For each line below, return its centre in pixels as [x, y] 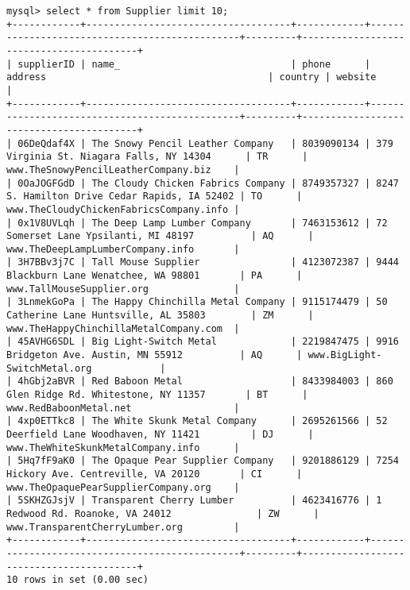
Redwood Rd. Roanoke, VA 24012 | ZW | [163, 513]
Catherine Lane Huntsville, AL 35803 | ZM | [160, 316]
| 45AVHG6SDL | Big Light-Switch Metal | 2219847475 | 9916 [203, 342]
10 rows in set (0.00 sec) [77, 580]
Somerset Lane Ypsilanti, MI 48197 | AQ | [160, 236]
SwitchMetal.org [49, 368]
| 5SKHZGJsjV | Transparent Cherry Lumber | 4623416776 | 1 [194, 501]
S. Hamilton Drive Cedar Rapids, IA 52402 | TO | [155, 197]
